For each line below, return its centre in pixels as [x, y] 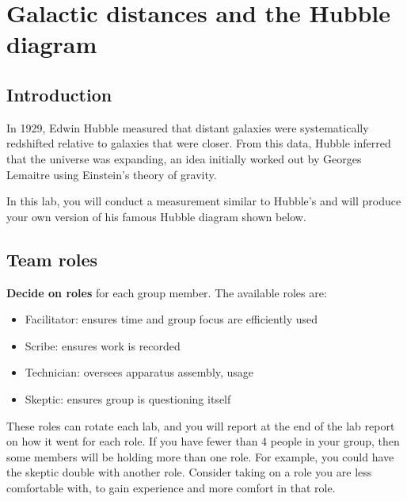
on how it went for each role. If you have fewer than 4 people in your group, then [203, 441]
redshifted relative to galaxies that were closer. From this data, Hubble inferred [199, 143]
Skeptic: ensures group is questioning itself [128, 398]
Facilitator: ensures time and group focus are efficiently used [171, 319]
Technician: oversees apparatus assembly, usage [139, 372]
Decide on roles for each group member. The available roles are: [167, 292]
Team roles [52, 259]
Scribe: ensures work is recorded [103, 345]
